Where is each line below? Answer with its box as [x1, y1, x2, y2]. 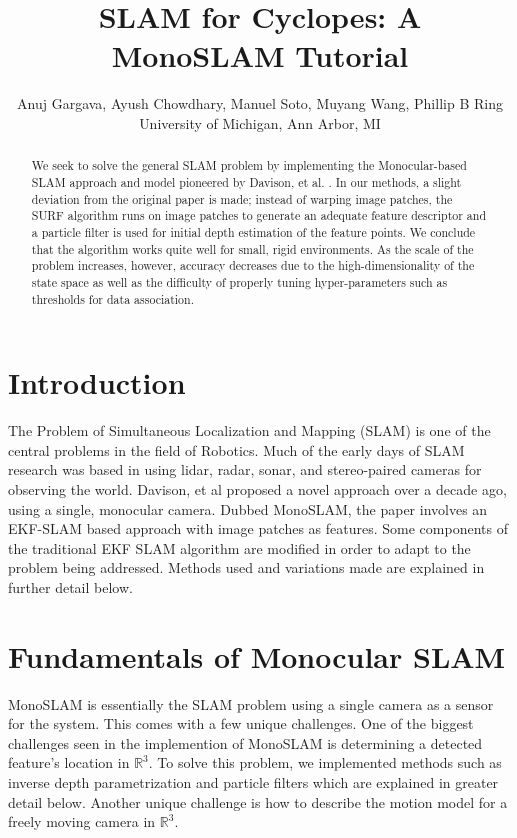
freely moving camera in [8, 811, 156, 832]
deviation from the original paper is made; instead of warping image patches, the [31, 190, 453, 207]
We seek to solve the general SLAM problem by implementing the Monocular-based [31, 157, 467, 174]
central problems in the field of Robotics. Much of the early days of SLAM [8, 439, 465, 460]
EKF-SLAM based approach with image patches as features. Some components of [8, 518, 508, 539]
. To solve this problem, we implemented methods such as [148, 752, 502, 773]
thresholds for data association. [31, 290, 194, 307]
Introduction [8, 362, 186, 403]
